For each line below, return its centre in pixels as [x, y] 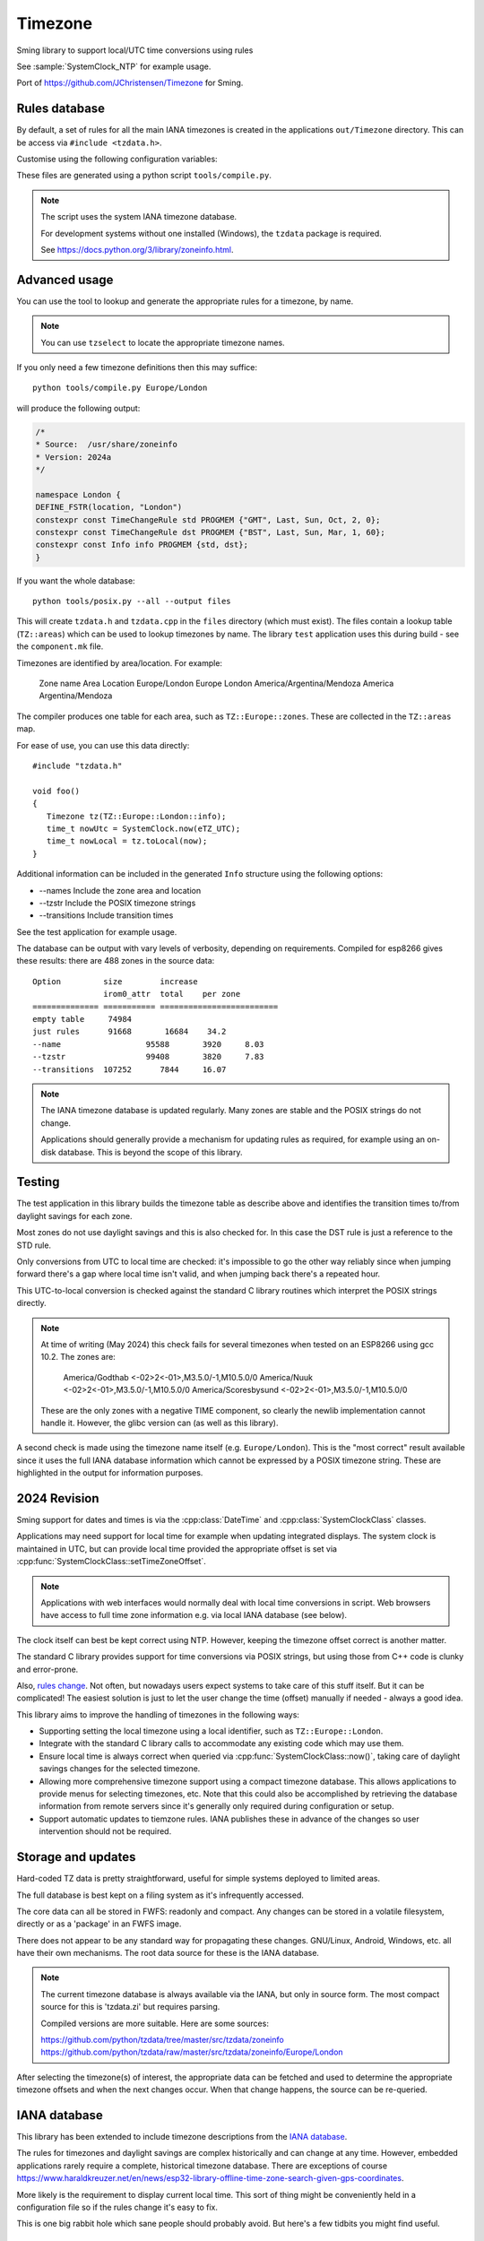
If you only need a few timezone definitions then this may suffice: [137, 368]
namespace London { [78, 494]
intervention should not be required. [105, 1831]
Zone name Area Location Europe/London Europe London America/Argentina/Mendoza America [216, 684]
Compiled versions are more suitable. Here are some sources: [155, 2023]
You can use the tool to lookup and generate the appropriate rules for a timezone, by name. [185, 301]
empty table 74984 [82, 1019]
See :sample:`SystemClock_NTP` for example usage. [114, 66]
